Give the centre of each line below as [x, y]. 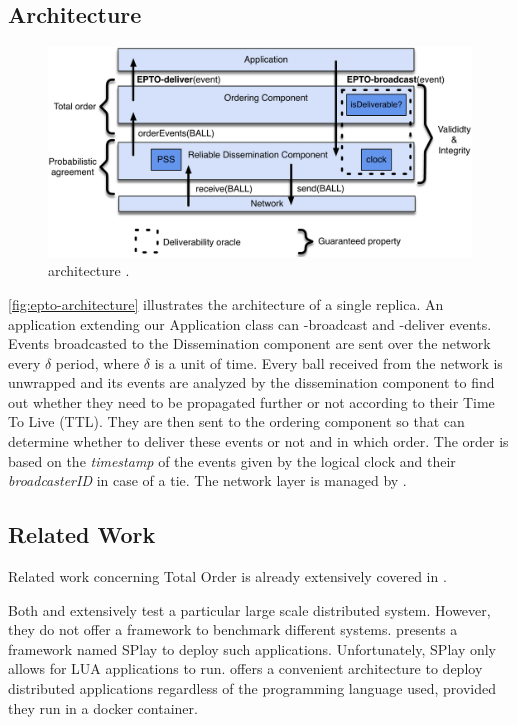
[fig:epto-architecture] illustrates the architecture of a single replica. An [226, 303]
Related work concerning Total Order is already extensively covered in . [227, 576]
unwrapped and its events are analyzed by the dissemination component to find [251, 382]
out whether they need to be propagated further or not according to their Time [251, 401]
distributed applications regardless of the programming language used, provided [252, 688]
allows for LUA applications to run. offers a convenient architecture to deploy [245, 668]
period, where [97, 362]
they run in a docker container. [103, 707]
